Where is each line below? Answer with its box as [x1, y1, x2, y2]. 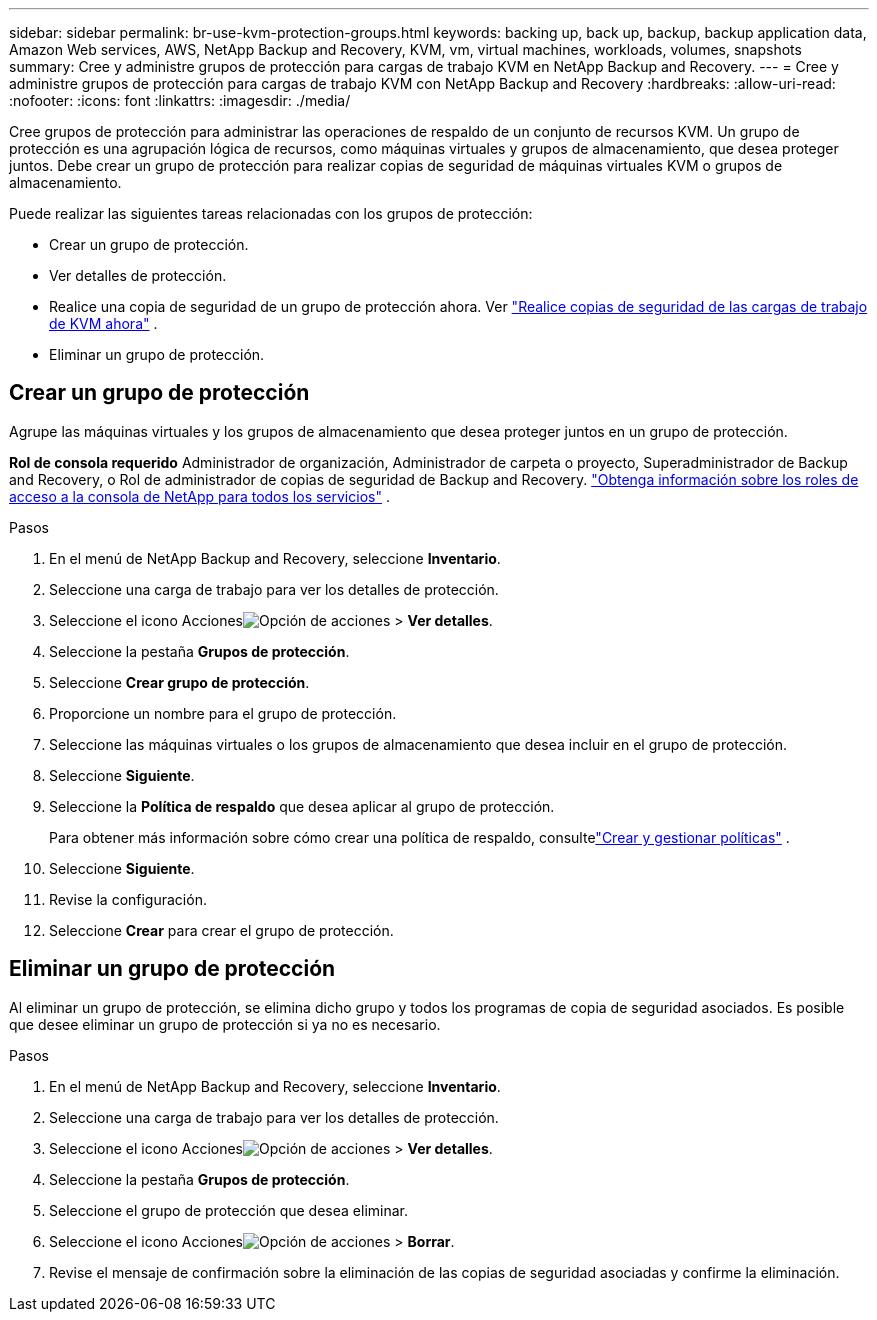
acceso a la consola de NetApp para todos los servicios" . [9, 487, 390, 505]
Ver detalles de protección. [49, 267, 227, 284]
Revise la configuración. [49, 890, 207, 908]
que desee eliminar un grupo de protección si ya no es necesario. [9, 1015, 441, 1033]
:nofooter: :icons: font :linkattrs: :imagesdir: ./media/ [9, 92, 351, 109]
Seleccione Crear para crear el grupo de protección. [49, 921, 394, 939]
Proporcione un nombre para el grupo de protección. [49, 704, 397, 722]
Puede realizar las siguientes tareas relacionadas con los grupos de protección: [9, 205, 533, 222]
